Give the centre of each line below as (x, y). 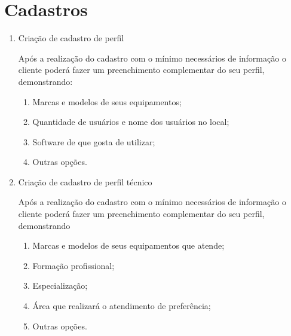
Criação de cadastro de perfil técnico (85, 181)
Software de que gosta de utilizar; (94, 141)
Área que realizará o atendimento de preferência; (122, 306)
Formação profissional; (73, 265)
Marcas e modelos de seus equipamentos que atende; (128, 245)
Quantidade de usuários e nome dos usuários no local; (131, 122)
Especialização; (60, 285)
